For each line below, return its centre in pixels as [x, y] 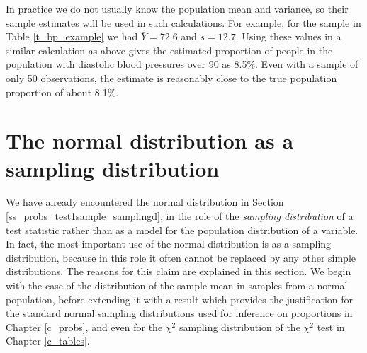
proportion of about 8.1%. [62, 92]
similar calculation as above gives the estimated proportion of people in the [169, 50]
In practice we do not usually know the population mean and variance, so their [177, 8]
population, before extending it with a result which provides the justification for [180, 299]
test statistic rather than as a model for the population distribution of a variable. [182, 230]
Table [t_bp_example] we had [72, 36]
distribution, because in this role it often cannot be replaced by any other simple [181, 257]
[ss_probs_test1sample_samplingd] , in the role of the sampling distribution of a [180, 216]
